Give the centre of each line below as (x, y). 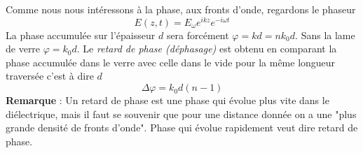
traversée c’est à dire (50, 76)
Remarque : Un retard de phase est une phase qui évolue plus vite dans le (167, 100)
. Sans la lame (325, 35)
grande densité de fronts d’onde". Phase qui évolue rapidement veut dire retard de (182, 127)
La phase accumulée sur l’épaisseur (81, 35)
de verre (23, 49)
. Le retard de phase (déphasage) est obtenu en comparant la (207, 49)
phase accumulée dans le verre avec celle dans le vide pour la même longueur (171, 62)
